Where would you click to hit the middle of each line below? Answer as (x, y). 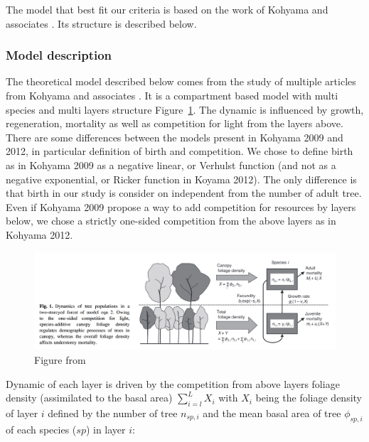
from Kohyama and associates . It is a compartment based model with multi (172, 95)
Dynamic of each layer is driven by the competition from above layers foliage (173, 383)
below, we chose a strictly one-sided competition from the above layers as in (171, 221)
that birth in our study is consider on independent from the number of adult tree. (184, 193)
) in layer (106, 429)
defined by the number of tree (113, 413)
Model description (59, 55)
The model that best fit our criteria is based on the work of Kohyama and (167, 9)
